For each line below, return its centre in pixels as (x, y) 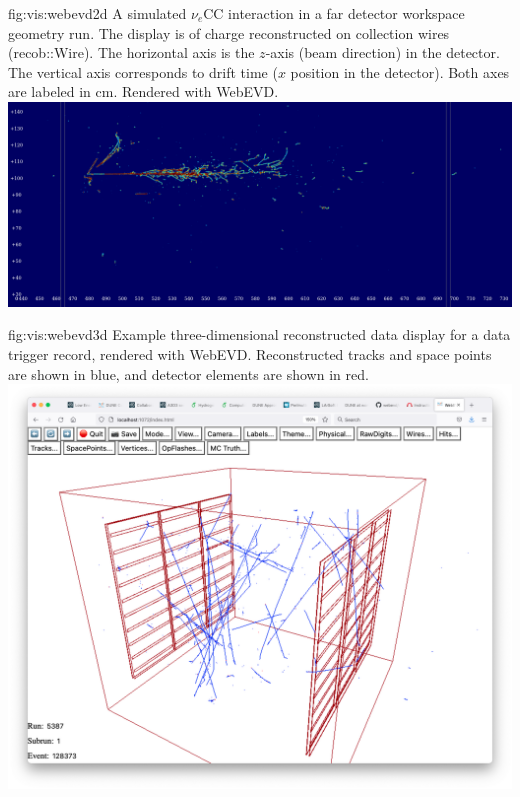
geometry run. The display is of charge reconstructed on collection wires (229, 32)
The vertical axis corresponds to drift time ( (143, 71)
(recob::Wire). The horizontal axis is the (131, 52)
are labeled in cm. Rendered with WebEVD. (143, 91)
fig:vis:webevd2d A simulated (97, 13)
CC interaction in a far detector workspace (334, 13)
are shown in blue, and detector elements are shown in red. (188, 373)
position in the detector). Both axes (400, 71)
